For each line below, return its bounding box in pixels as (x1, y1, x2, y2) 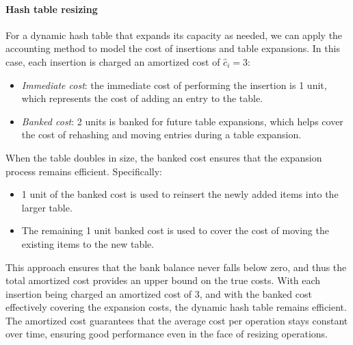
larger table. (21, 200, 73, 214)
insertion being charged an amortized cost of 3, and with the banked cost (5, 286, 312, 301)
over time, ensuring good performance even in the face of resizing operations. (5, 327, 328, 341)
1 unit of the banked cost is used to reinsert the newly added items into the (21, 187, 339, 201)
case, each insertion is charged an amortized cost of (5, 54, 220, 68)
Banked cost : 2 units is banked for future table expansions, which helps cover (21, 114, 343, 128)
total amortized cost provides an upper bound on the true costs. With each (5, 273, 321, 287)
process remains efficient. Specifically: (5, 164, 162, 178)
